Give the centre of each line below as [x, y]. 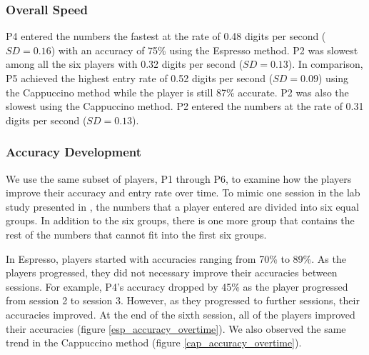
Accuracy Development [74, 152]
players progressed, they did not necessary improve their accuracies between [172, 272]
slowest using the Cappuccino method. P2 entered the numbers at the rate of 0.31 [185, 106]
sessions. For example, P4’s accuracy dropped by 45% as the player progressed [177, 286]
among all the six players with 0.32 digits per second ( [125, 64]
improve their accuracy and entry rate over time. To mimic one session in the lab [183, 192]
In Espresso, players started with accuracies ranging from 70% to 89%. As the [176, 258]
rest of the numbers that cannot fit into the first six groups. [136, 234]
